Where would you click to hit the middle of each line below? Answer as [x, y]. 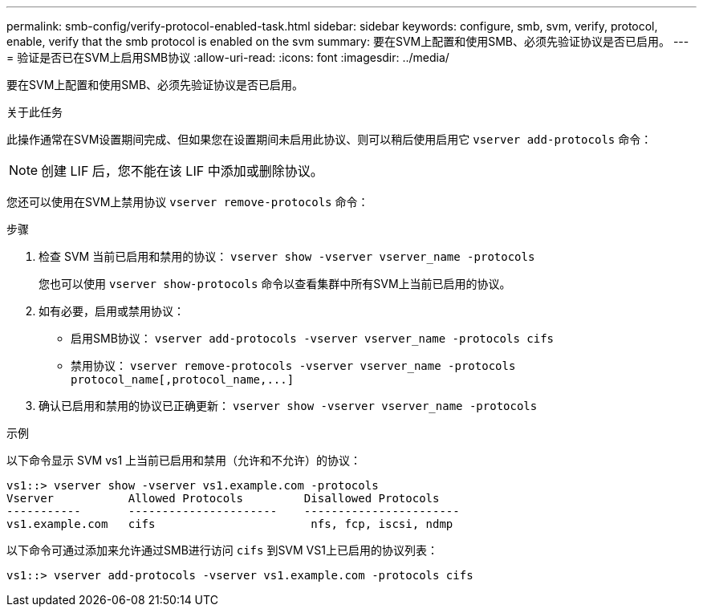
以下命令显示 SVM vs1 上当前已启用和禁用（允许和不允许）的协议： [184, 460]
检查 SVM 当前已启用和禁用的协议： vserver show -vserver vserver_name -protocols [287, 256]
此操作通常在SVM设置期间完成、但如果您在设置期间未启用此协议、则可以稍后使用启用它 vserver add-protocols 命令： [329, 139]
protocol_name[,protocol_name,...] [183, 380]
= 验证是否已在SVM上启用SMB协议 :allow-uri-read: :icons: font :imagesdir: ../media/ [228, 57]
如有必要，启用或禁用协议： [112, 311]
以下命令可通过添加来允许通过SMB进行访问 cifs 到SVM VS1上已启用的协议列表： [222, 550]
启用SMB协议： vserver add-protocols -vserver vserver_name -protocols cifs [313, 338]
